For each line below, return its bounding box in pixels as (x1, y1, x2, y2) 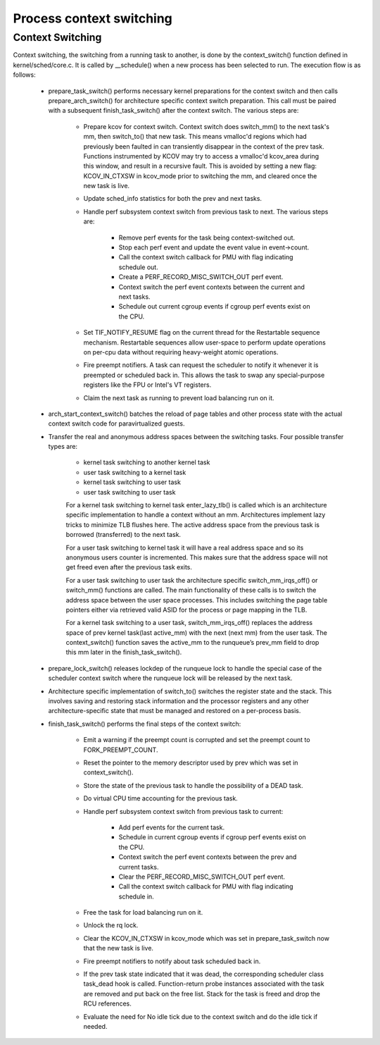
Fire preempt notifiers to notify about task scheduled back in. (83, 957, 261, 965)
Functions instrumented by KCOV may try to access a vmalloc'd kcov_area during (83, 152, 319, 160)
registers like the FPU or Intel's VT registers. (83, 381, 212, 389)
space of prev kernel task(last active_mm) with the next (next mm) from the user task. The (65, 628, 327, 637)
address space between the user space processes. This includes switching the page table (65, 595, 328, 604)
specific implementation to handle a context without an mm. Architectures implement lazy (65, 511, 326, 519)
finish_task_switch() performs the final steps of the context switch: (48, 719, 241, 728)
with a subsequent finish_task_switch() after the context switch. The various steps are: (48, 106, 299, 115)
